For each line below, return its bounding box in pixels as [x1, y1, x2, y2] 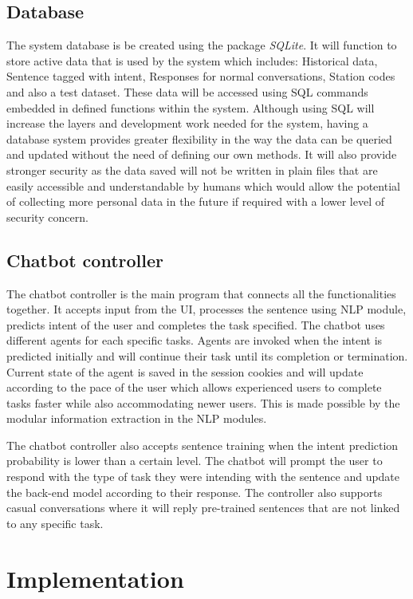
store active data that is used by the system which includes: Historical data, [6, 52, 378, 69]
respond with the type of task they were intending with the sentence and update [6, 468, 400, 485]
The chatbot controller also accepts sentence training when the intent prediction [6, 436, 399, 453]
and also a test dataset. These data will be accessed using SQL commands [6, 83, 368, 100]
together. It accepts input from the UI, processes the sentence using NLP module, [6, 301, 407, 317]
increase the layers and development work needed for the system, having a [6, 115, 368, 132]
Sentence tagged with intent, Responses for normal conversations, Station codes [6, 68, 395, 85]
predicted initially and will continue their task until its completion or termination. [6, 347, 408, 364]
